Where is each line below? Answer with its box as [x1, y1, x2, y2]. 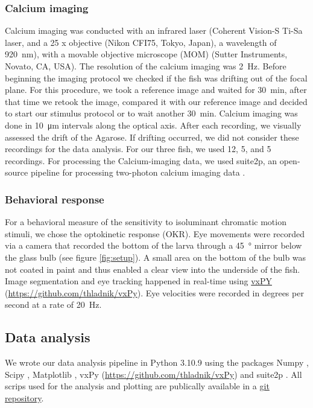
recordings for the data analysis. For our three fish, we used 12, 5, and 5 [5, 142, 271, 155]
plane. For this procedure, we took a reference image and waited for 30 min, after [5, 83, 307, 96]
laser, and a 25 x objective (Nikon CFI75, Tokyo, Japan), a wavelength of [5, 36, 277, 48]
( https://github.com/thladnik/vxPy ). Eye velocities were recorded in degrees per [5, 286, 304, 299]
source [5, 166, 28, 179]
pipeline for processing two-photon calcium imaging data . [30, 166, 245, 179]
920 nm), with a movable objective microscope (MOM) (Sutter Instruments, [5, 48, 288, 60]
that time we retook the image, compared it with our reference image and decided [5, 95, 308, 107]
